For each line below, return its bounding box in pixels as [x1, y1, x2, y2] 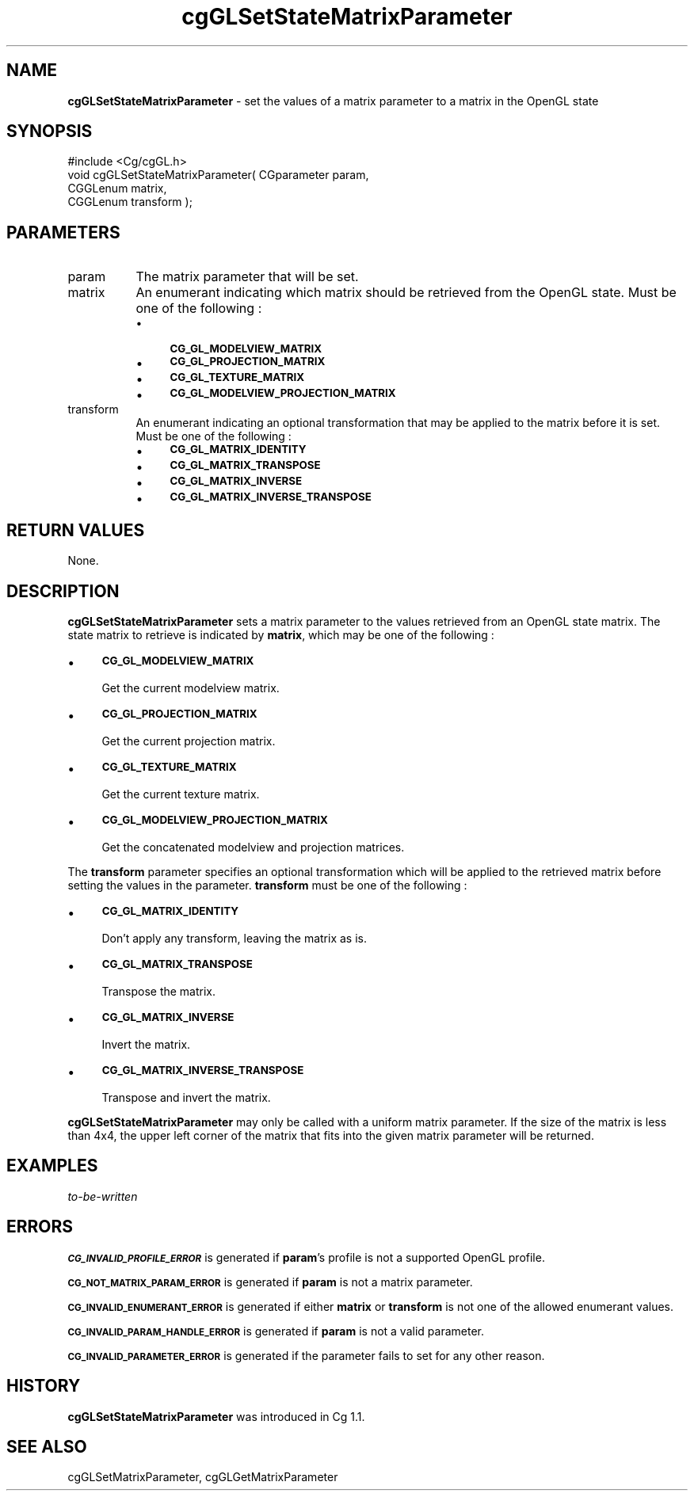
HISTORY [6, 1376, 81, 1396]
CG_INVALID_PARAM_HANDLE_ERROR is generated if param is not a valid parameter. [67, 1324, 484, 1338]
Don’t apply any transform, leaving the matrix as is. [101, 931, 367, 945]
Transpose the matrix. [101, 984, 216, 998]
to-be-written [67, 1189, 138, 1203]
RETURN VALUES [6, 520, 145, 540]
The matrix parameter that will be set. [135, 269, 359, 285]
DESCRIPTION [6, 581, 120, 601]
